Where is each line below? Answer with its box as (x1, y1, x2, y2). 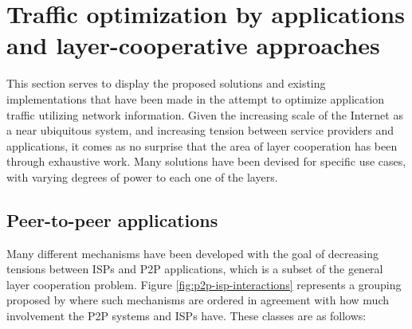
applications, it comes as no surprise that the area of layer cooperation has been (6, 137, 398, 154)
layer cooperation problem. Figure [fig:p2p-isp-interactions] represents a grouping (6, 276, 402, 292)
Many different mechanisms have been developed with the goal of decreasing (6, 245, 379, 261)
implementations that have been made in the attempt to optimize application (6, 90, 385, 107)
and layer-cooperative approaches (6, 29, 380, 61)
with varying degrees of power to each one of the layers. (6, 168, 278, 185)
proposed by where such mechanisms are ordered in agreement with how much (6, 292, 389, 308)
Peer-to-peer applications (6, 207, 218, 232)
